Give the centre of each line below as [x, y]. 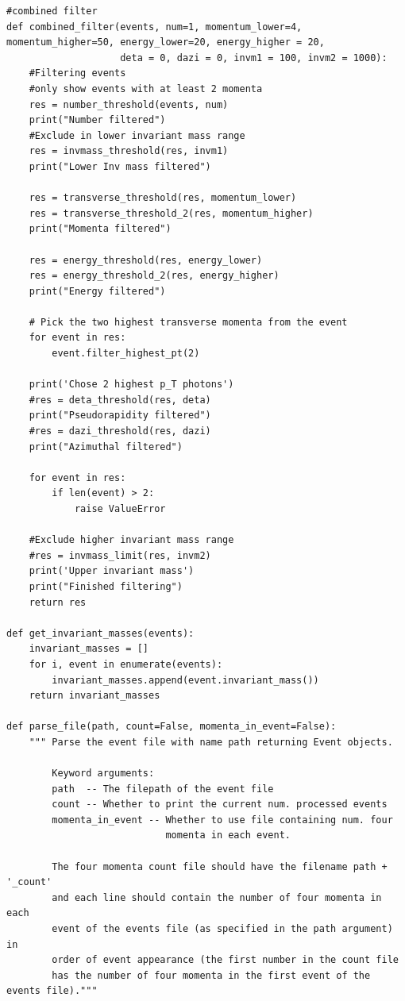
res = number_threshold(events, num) [129, 104]
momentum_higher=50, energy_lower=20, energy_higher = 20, [166, 42]
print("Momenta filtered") [100, 229]
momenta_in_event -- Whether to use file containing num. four [222, 820]
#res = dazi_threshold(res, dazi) [120, 431]
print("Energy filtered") [97, 291]
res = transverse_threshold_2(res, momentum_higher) [171, 213]
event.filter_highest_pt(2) [126, 354]
